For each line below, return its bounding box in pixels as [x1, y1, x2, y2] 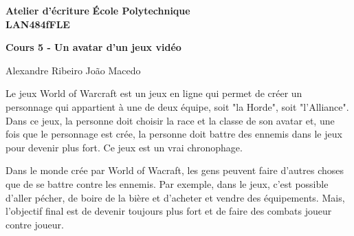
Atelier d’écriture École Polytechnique [5, 3, 190, 17]
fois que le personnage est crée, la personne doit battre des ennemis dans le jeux [5, 127, 342, 141]
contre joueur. [5, 217, 64, 231]
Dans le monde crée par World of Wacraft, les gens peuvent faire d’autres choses [5, 163, 344, 178]
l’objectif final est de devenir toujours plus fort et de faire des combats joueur [5, 204, 332, 218]
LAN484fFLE [5, 17, 70, 31]
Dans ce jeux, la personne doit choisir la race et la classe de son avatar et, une [5, 113, 335, 127]
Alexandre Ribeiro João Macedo [5, 63, 141, 77]
